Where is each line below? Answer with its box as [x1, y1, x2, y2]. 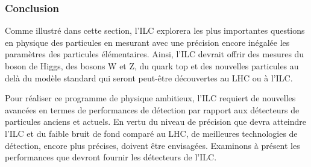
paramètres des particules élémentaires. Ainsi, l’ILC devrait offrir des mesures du [5, 48, 304, 60]
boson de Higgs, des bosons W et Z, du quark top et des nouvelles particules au [5, 60, 299, 72]
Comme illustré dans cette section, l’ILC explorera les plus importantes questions [5, 24, 305, 37]
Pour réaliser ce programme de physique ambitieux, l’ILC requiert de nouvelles [5, 92, 296, 104]
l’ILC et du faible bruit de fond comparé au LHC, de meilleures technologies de [5, 127, 298, 139]
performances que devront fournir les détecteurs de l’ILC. [5, 151, 217, 163]
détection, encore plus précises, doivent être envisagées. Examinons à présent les [5, 139, 300, 151]
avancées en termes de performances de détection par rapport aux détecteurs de [5, 103, 300, 116]
